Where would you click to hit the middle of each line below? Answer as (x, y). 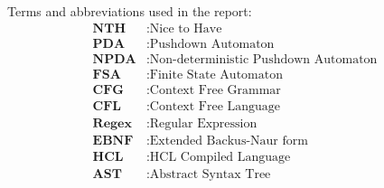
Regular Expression (203, 123)
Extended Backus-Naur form (229, 141)
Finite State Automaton (216, 75)
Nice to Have (186, 28)
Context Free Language (215, 106)
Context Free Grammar (215, 90)
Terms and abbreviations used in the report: (130, 11)
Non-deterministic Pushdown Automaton (263, 59)
